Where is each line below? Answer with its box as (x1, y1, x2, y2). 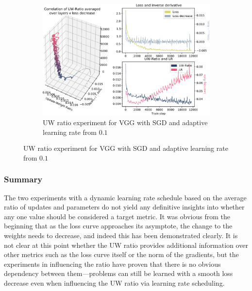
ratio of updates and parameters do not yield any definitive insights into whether (4, 202, 245, 212)
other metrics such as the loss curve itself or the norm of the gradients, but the (4, 249, 239, 259)
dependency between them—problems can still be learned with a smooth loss (4, 268, 233, 278)
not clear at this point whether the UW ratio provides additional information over (4, 240, 248, 250)
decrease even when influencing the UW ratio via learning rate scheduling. (4, 277, 225, 288)
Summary (4, 173, 43, 185)
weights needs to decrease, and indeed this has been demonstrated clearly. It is (4, 230, 238, 241)
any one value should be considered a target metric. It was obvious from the (4, 211, 230, 221)
